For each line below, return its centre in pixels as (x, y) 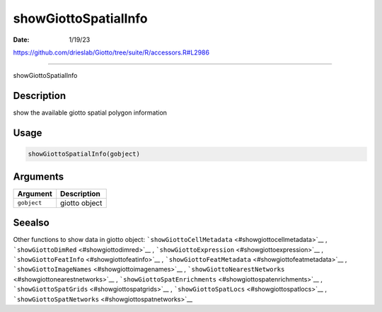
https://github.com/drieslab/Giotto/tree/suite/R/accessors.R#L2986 (111, 52)
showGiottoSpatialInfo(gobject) (84, 154)
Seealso (31, 223)
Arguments (39, 177)
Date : (21, 40)
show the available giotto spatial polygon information (90, 112)
